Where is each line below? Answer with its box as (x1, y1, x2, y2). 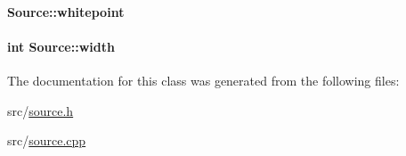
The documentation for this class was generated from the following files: (7, 70, 400, 89)
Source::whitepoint (7, 2, 125, 21)
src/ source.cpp (7, 131, 86, 150)
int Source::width (7, 37, 115, 55)
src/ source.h (7, 101, 74, 119)
